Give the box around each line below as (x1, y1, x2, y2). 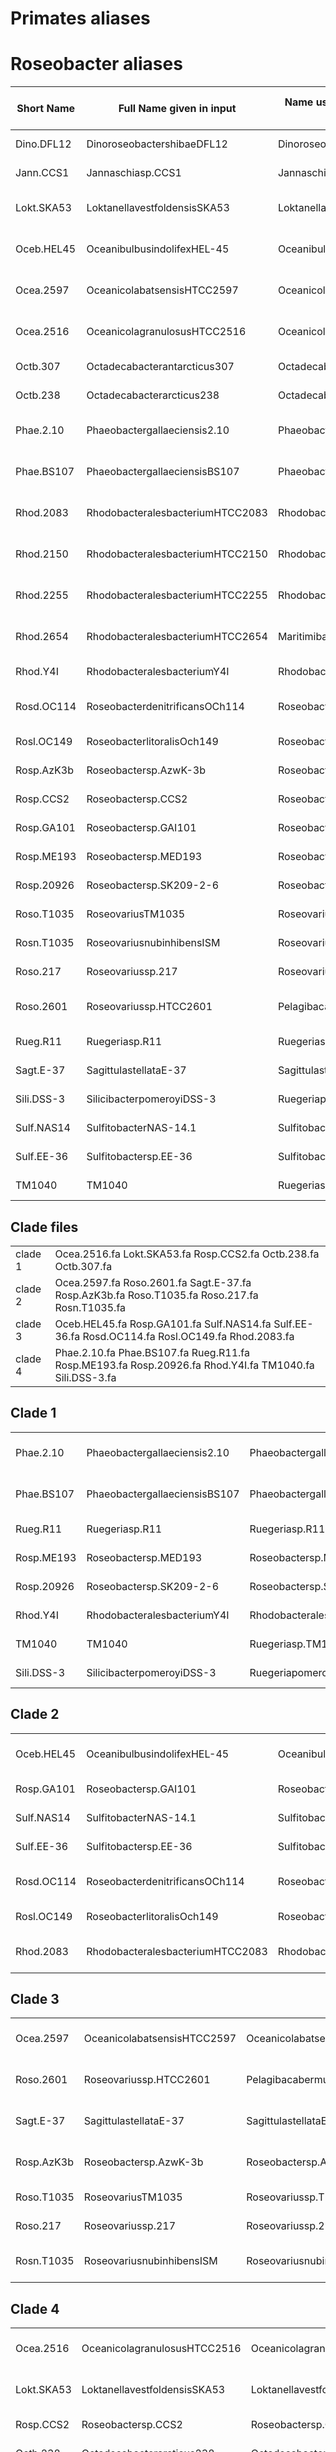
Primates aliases (10, 7, 151, 30)
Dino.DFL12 (15, 137, 72, 151)
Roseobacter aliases (10, 53, 183, 76)
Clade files (10, 1218, 79, 1236)
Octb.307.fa (54, 1259, 113, 1273)
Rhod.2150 (15, 547, 69, 561)
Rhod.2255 (15, 588, 69, 602)
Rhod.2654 (15, 630, 69, 644)
